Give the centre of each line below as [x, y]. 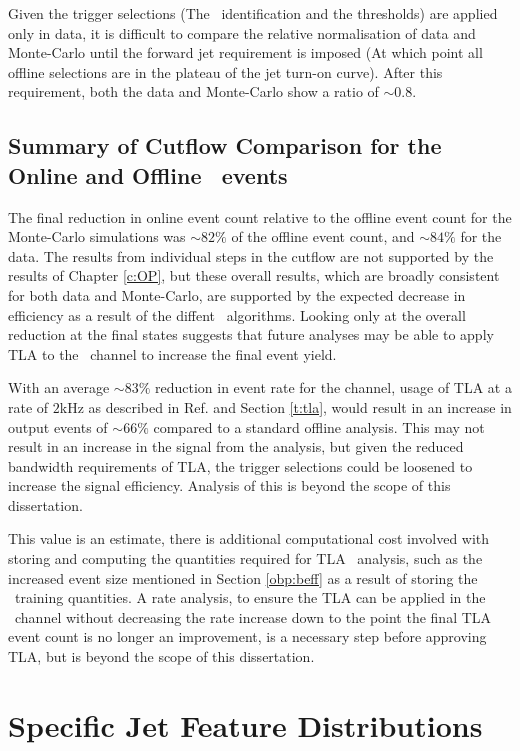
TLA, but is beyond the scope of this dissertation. [161, 656]
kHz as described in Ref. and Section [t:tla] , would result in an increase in [285, 406]
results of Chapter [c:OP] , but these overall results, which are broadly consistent [254, 275]
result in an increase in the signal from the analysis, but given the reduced [236, 446]
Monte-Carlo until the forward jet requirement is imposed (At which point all [245, 52]
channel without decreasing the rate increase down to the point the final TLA [253, 616]
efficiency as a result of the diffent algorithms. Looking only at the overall [237, 314]
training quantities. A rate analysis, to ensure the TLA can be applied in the [250, 597]
